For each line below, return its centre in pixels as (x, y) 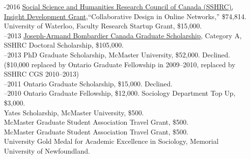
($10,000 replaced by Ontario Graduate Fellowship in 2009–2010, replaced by (120, 64)
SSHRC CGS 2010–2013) (42, 74)
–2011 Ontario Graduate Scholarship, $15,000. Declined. (88, 83)
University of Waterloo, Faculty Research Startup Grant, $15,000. (103, 26)
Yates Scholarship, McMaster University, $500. (74, 112)
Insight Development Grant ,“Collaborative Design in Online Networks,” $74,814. (125, 16)
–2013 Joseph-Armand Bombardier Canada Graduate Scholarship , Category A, (123, 35)
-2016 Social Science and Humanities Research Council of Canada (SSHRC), (119, 6)
